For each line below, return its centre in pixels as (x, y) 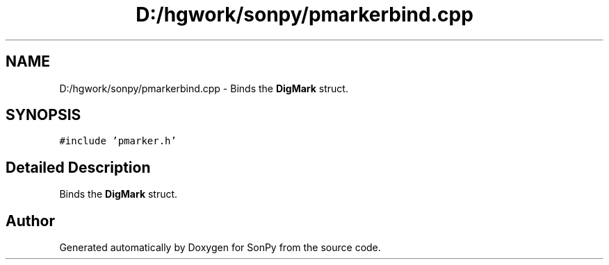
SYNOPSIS (43, 115)
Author (30, 221)
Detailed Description (78, 167)
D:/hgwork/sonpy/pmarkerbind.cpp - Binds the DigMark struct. (204, 88)
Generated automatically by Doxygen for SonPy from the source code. (220, 248)
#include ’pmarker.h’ (118, 141)
